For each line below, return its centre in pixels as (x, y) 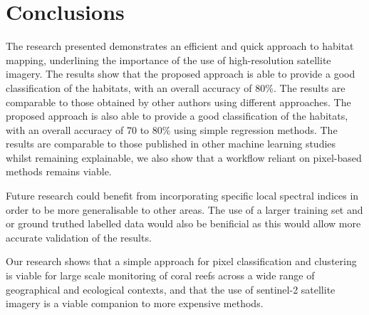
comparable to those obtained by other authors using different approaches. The (178, 102)
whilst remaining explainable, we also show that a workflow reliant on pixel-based (184, 157)
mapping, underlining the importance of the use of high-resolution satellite (168, 60)
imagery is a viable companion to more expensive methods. (135, 303)
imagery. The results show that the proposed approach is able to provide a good (181, 74)
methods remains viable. (59, 171)
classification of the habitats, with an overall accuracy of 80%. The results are (176, 87)
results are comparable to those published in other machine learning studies (171, 144)
